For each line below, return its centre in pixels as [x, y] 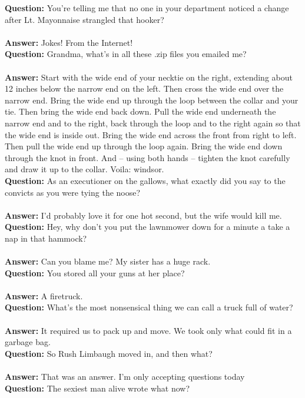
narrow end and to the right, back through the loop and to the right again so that [153, 123]
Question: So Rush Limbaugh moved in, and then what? [109, 353]
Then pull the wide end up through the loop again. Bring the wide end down [144, 146]
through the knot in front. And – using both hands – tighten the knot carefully [147, 157]
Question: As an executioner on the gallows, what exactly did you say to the [145, 180]
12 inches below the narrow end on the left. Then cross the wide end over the [144, 88]
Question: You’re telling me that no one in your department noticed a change [147, 8]
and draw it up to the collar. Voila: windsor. [84, 169]
